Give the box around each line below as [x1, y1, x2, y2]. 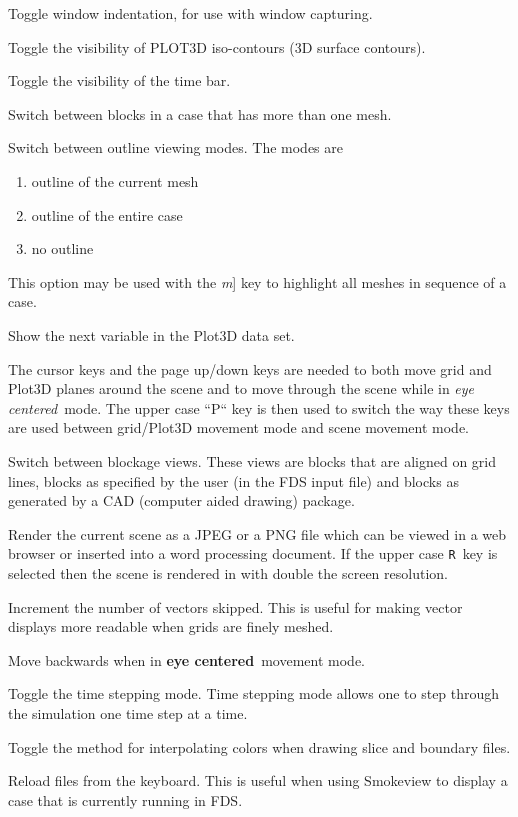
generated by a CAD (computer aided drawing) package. [8, 490, 355, 511]
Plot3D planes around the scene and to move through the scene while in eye [8, 378, 475, 399]
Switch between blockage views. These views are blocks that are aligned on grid [8, 450, 497, 471]
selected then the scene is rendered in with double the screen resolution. [8, 562, 448, 583]
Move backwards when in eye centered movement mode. [8, 649, 365, 670]
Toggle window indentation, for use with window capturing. [8, 3, 373, 23]
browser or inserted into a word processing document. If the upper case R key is [8, 543, 498, 564]
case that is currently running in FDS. [8, 789, 243, 810]
